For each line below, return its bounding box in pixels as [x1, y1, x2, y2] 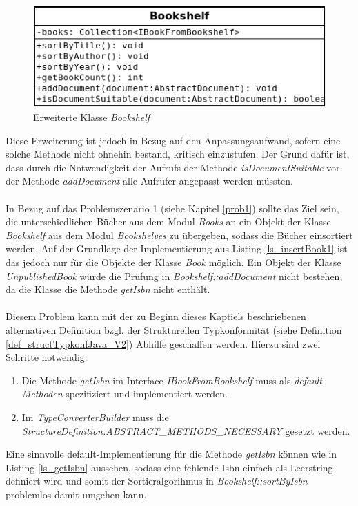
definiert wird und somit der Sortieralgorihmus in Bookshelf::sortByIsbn [6, 474, 308, 488]
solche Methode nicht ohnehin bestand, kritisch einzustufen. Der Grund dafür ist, [6, 147, 350, 161]
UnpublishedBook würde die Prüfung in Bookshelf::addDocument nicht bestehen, [6, 268, 343, 283]
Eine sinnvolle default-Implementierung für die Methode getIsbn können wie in [6, 447, 337, 461]
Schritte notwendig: [6, 350, 88, 364]
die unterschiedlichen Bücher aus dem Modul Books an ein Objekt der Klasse [6, 214, 331, 229]
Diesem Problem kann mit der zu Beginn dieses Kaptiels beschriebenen [6, 309, 306, 324]
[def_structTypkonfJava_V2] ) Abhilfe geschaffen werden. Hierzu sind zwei [6, 336, 321, 350]
